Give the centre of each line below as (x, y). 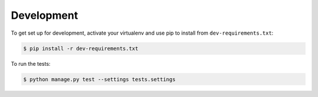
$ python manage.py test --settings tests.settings (100, 79)
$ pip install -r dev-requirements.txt (81, 48)
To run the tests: (31, 63)
